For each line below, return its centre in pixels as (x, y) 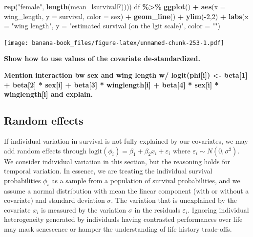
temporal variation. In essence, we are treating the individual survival (108, 171)
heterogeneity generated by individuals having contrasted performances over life (123, 219)
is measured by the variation (84, 209)
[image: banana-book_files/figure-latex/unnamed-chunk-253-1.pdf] (114, 43)
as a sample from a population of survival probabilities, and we (146, 180)
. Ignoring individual (218, 209)
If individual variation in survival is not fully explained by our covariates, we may (126, 141)
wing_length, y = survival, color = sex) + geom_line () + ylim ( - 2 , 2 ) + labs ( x (126, 16)
